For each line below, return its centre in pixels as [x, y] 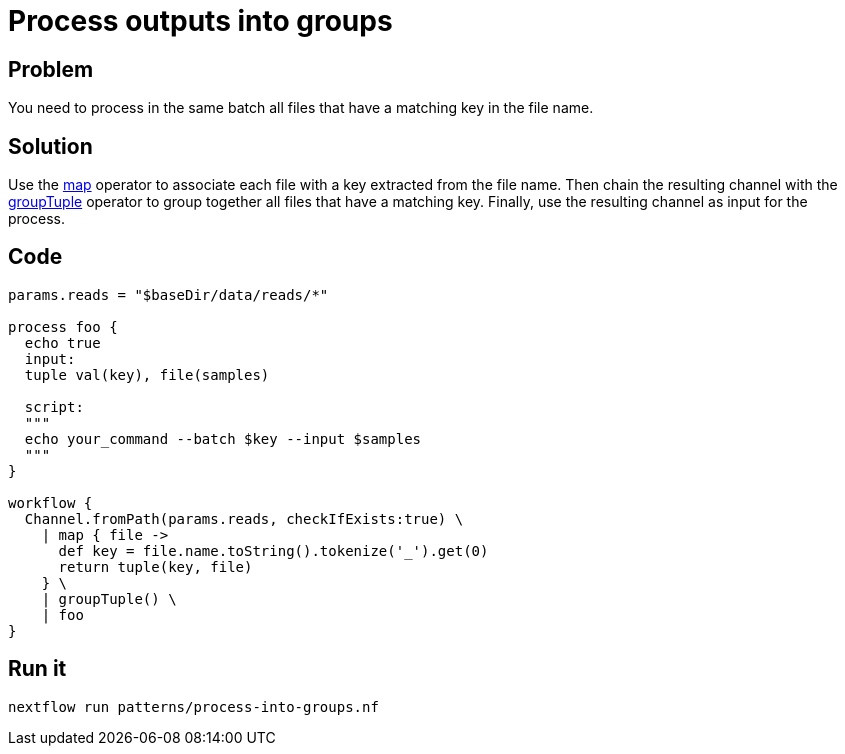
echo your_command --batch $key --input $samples [223, 438]
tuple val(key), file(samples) [147, 374]
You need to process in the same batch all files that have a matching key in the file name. [301, 108]
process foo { [63, 326]
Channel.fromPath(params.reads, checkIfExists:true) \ [244, 518]
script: [54, 406]
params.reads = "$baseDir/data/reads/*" [168, 294]
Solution [50, 146]
